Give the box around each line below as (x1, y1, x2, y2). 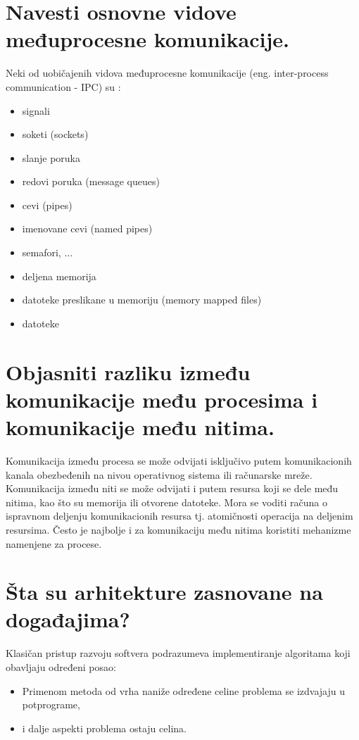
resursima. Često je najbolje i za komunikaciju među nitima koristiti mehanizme (6, 522, 351, 537)
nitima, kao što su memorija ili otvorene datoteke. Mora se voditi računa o (6, 494, 327, 509)
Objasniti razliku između (6, 357, 251, 386)
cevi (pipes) (22, 197, 73, 212)
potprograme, (22, 697, 80, 712)
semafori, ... (22, 245, 73, 260)
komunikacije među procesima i (6, 384, 318, 413)
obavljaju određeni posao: (6, 660, 116, 674)
